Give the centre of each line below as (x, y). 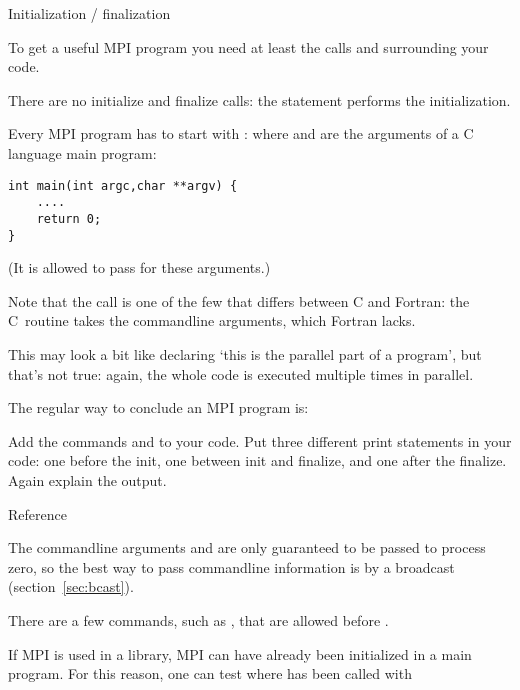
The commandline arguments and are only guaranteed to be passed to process (247, 547)
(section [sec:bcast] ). (71, 586)
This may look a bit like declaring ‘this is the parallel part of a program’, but (245, 353)
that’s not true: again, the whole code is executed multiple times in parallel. (241, 373)
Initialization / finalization (89, 13)
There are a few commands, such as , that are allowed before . (198, 619)
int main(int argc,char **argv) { (123, 185)
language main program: (82, 152)
